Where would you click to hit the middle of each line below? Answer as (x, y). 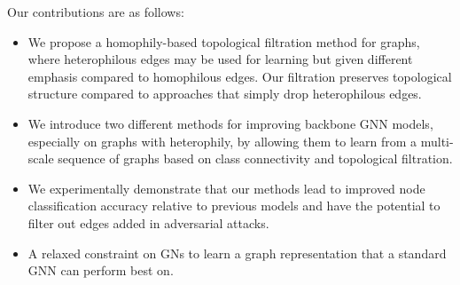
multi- (437, 141)
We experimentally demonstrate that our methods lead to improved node (226, 188)
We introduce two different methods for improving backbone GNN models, (230, 123)
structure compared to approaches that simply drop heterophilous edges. (225, 94)
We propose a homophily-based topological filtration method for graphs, (224, 41)
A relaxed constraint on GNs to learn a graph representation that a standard (237, 253)
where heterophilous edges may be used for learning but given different (220, 59)
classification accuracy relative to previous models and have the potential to (234, 206)
